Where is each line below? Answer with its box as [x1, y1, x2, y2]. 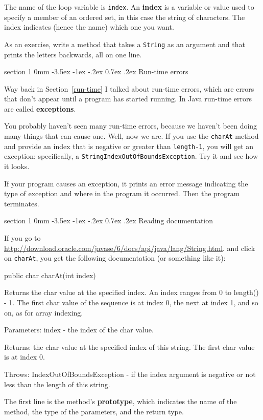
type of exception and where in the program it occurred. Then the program [4, 188, 240, 199]
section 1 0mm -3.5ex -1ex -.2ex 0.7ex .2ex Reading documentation [4, 215, 213, 226]
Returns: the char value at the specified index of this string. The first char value [4, 341, 255, 352]
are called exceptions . [4, 103, 76, 114]
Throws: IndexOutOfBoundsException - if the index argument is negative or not [4, 369, 256, 379]
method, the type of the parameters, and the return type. [4, 406, 184, 416]
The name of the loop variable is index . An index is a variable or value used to [4, 2, 254, 12]
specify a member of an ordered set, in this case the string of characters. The [4, 11, 245, 22]
